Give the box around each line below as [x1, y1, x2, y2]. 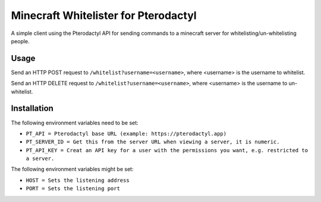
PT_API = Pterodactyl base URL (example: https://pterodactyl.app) [26, 130, 227, 137]
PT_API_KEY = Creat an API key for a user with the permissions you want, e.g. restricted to [26, 147, 309, 153]
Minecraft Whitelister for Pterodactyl [11, 9, 197, 22]
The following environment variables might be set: [11, 166, 134, 173]
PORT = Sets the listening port [26, 185, 120, 192]
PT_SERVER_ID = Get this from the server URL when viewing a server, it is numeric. [26, 139, 280, 145]
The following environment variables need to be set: [11, 119, 139, 126]
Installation [11, 104, 53, 114]
